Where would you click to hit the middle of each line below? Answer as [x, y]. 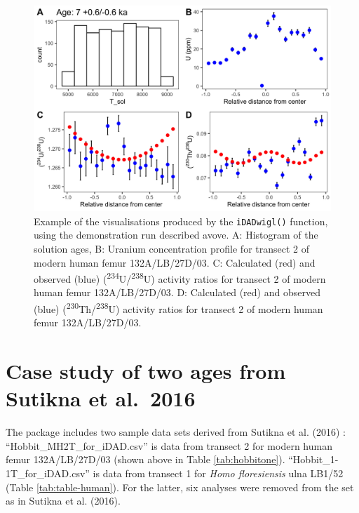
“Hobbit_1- [313, 459]
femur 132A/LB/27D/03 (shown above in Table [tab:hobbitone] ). [145, 459]
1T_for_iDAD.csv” [48, 473]
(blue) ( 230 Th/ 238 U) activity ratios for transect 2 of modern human [178, 308]
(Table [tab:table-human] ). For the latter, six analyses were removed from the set [180, 487]
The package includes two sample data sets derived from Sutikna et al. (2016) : [176, 432]
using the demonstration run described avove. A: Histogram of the [176, 235]
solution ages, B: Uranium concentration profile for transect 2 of [172, 248]
